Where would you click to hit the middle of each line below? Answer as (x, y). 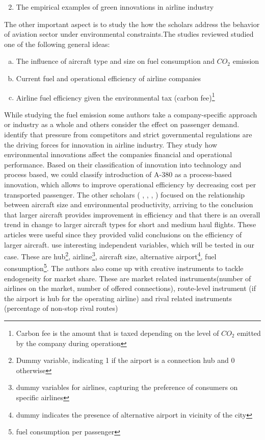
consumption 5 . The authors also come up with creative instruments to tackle (124, 267)
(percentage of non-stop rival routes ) (61, 308)
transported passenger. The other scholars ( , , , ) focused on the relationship (125, 194)
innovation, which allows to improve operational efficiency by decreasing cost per (130, 184)
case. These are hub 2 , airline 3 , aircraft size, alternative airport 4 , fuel (110, 255)
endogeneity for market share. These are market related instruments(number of (128, 278)
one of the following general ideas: (57, 44)
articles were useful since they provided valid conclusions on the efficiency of (123, 234)
